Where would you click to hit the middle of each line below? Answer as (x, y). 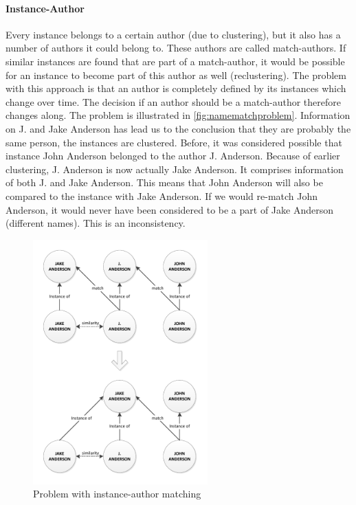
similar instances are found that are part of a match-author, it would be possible (175, 61)
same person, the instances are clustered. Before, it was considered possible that (174, 142)
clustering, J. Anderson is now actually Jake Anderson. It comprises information (175, 169)
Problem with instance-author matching (117, 494)
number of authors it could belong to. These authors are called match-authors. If (176, 48)
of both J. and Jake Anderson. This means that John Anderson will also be (164, 182)
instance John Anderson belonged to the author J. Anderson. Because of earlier (173, 156)
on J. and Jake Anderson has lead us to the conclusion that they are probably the (178, 128)
